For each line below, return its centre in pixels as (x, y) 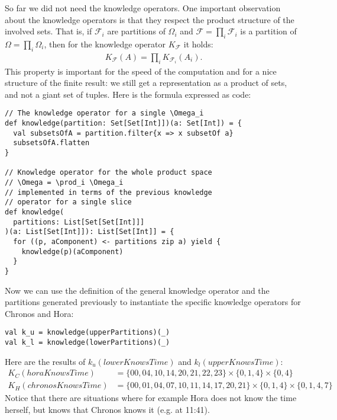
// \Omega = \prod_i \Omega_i (64, 182)
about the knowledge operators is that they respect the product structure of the (150, 19)
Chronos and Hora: (39, 313)
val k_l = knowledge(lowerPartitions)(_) (88, 342)
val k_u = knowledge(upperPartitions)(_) (88, 333)
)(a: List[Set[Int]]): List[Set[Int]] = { (90, 232)
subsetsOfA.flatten (51, 143)
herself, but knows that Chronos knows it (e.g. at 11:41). (107, 409)
